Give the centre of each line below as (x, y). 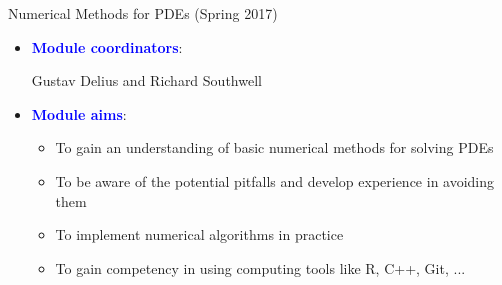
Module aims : (79, 113)
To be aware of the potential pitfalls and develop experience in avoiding (275, 180)
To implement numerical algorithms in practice (199, 234)
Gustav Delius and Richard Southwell (146, 80)
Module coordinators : (107, 46)
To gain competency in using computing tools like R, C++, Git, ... (260, 267)
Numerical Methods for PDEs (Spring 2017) (143, 13)
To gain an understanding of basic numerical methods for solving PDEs (274, 147)
